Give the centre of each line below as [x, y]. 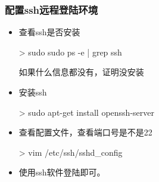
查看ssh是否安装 [49, 32]
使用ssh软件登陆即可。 [62, 172]
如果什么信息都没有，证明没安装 [81, 72]
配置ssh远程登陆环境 [52, 9]
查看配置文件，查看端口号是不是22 [85, 132]
